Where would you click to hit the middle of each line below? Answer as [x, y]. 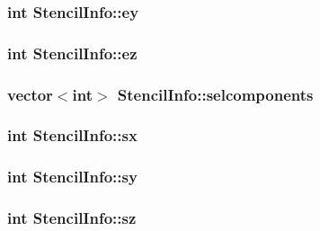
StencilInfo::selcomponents [215, 94]
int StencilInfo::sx [72, 135]
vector [30, 94]
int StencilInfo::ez [72, 53]
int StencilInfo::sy [72, 177]
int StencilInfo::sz [72, 218]
